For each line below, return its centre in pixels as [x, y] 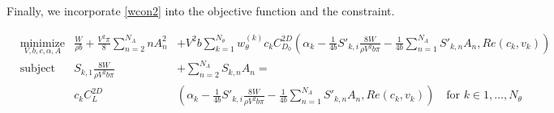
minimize [42, 43]
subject [38, 69]
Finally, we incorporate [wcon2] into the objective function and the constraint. [201, 10]
